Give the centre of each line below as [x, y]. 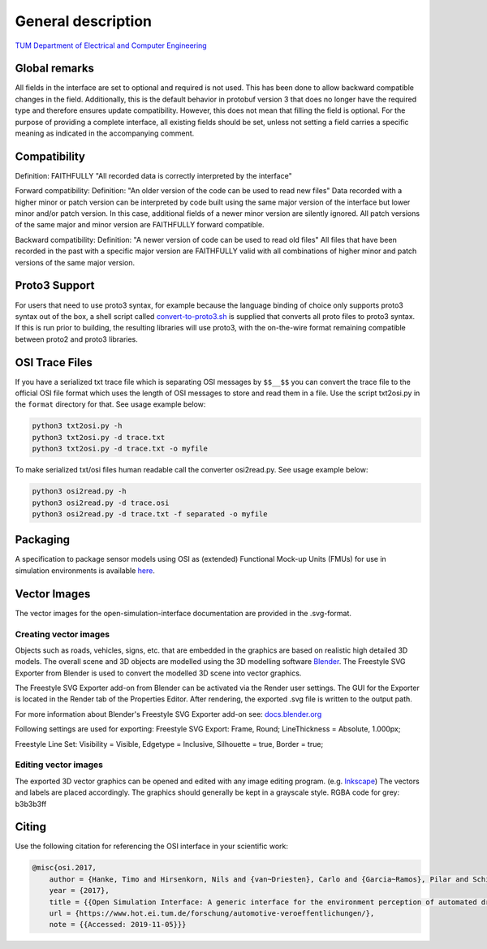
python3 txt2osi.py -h [77, 426]
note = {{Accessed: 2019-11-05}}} [118, 925]
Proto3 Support [55, 285]
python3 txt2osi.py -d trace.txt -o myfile [120, 449]
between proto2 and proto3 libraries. [76, 339]
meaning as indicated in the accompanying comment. [105, 133]
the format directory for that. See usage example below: [110, 404]
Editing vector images [59, 765]
